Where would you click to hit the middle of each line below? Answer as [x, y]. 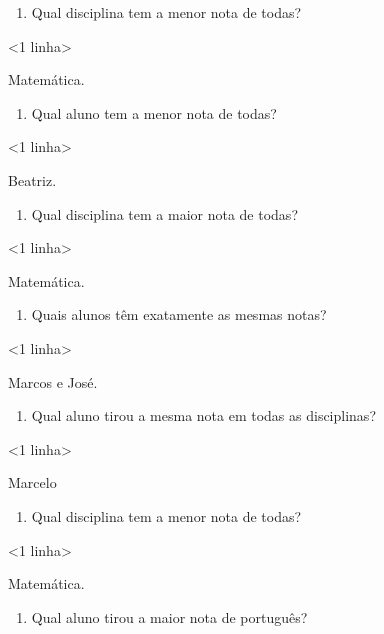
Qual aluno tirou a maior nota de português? [169, 616]
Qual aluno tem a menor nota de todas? [154, 112]
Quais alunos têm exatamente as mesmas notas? [179, 314]
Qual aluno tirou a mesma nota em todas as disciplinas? [203, 415]
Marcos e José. [53, 381]
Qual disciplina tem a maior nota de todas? [164, 213]
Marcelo [32, 482]
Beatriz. [32, 179]
